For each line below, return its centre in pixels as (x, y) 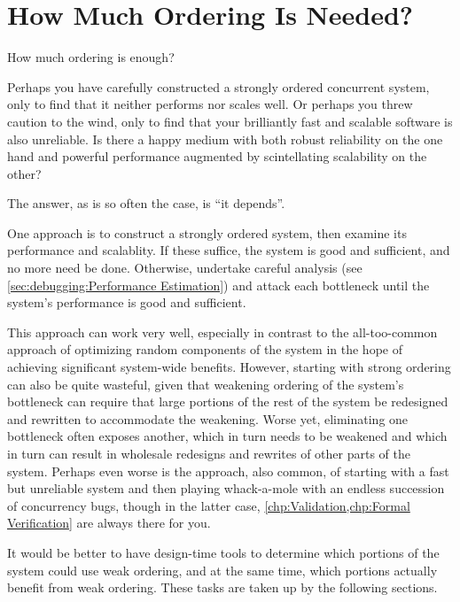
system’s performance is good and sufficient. (127, 302)
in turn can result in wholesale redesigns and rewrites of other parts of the (209, 453)
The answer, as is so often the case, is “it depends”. (146, 203)
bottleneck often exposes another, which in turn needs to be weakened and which (227, 436)
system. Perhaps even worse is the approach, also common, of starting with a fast (228, 471)
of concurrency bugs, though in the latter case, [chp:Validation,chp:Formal (209, 505)
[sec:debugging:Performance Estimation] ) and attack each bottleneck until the (218, 285)
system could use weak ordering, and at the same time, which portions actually (222, 570)
